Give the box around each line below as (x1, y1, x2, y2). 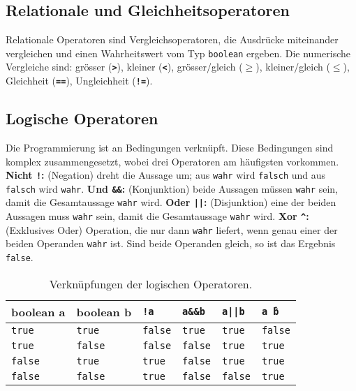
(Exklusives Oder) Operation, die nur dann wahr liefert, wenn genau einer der (6, 222, 338, 237)
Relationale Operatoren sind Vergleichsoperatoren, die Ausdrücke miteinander (6, 32, 339, 47)
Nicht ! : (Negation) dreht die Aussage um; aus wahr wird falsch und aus (6, 168, 326, 182)
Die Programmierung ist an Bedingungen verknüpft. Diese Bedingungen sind (6, 140, 334, 154)
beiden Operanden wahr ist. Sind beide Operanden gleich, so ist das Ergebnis (6, 236, 336, 251)
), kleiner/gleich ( (255, 59, 330, 74)
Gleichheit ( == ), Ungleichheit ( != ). (6, 73, 153, 88)
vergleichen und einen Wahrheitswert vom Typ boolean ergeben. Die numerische (6, 45, 350, 60)
